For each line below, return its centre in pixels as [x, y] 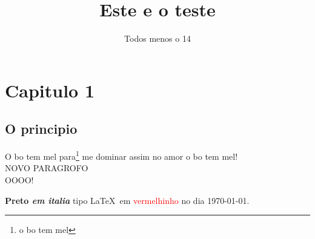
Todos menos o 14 [157, 38]
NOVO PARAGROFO [47, 168]
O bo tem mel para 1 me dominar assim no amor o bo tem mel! [121, 155]
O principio [41, 129]
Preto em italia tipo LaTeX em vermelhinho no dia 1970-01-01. [127, 200]
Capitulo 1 [50, 90]
